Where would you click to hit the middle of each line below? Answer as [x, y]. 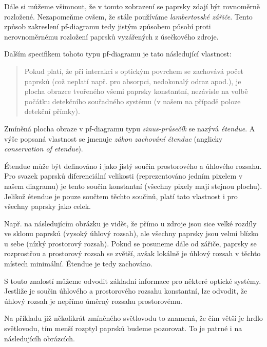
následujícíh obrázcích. [40, 338]
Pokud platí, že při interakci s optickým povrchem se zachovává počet [134, 71]
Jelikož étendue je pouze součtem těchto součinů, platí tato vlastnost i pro [121, 196]
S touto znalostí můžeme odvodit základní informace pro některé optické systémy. [133, 281]
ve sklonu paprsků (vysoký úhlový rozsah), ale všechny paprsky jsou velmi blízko [131, 233]
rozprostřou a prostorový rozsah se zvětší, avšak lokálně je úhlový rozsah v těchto [132, 253]
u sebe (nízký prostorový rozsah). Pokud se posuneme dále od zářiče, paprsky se [130, 243]
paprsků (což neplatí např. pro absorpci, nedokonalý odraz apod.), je [133, 81]
